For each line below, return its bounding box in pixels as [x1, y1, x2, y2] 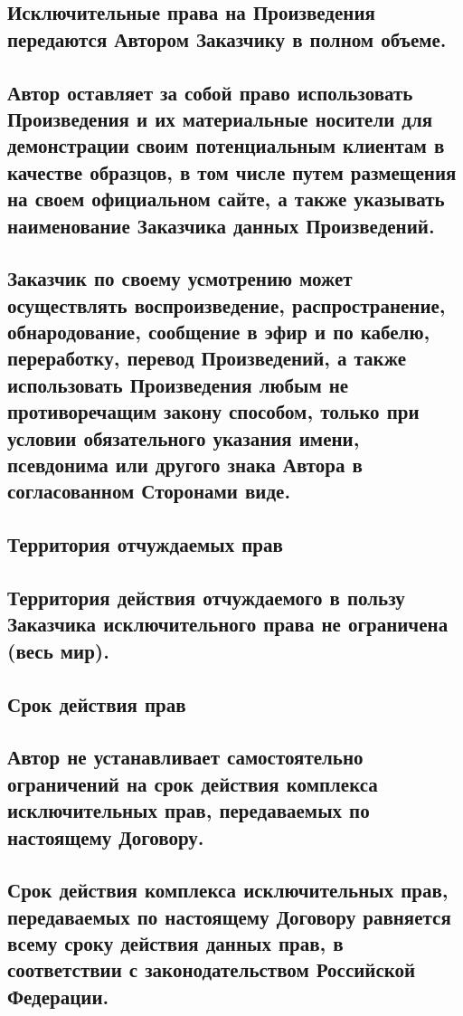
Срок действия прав [7, 689, 186, 717]
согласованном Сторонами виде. [7, 477, 291, 505]
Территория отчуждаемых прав [7, 530, 283, 558]
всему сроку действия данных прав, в [7, 929, 344, 957]
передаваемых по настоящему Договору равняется [7, 902, 451, 930]
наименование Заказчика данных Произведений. [7, 211, 435, 239]
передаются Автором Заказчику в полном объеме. [7, 24, 447, 52]
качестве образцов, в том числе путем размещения [7, 157, 457, 185]
